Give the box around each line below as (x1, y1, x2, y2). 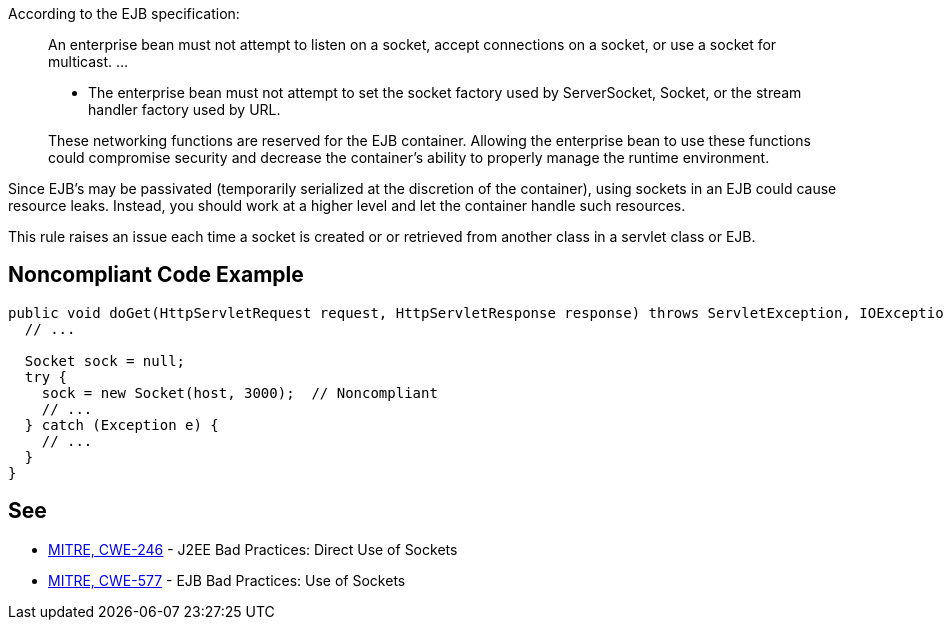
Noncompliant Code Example (8, 262, 304, 288)
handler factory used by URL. (88, 101, 281, 118)
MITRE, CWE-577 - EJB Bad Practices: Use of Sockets (48, 571, 406, 589)
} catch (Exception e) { (24, 416, 219, 433)
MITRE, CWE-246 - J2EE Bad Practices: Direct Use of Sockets (48, 540, 458, 558)
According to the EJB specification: (8, 5, 240, 22)
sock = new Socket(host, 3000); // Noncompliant (41, 384, 438, 401)
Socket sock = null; (24, 352, 186, 369)
